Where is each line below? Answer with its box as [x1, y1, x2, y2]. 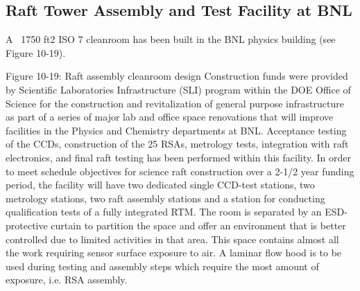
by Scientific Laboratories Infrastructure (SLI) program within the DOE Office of [6, 82, 351, 96]
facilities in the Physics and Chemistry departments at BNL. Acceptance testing [6, 123, 347, 137]
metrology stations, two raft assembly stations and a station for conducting [6, 191, 325, 205]
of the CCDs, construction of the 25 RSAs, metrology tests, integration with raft [6, 136, 349, 151]
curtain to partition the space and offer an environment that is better [51, 218, 346, 232]
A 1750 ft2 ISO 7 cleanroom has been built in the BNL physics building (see [6, 32, 336, 46]
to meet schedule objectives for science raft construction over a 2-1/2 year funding [6, 164, 354, 178]
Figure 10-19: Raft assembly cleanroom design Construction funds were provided [6, 69, 348, 83]
